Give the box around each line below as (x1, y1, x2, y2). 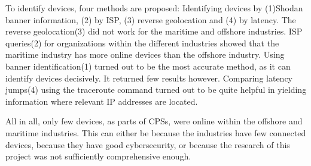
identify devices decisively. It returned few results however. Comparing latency (5, 71, 292, 84)
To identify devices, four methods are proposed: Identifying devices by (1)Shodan (5, 2, 303, 14)
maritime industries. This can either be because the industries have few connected (5, 126, 306, 139)
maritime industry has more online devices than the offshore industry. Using (5, 48, 285, 61)
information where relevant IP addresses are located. (5, 95, 198, 107)
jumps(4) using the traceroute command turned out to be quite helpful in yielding (5, 83, 307, 96)
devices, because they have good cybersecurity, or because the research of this (5, 138, 290, 151)
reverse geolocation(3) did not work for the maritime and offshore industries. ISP (5, 25, 303, 37)
